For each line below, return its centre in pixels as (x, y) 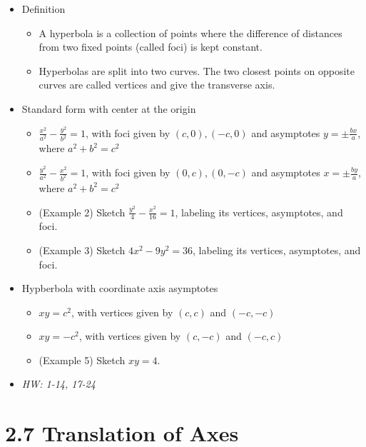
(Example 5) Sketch (82, 360)
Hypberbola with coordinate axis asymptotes (120, 288)
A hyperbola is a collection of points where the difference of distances (190, 32)
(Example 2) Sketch (82, 212)
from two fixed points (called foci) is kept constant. (151, 47)
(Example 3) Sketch (82, 250)
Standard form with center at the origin (109, 108)
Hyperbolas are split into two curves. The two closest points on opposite (197, 70)
